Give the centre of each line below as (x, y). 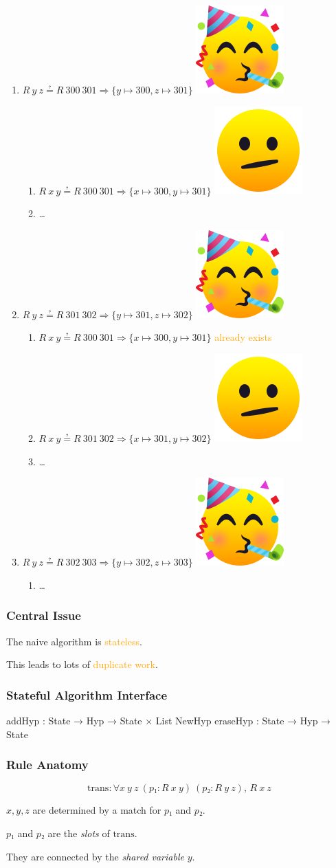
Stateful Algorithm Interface (87, 694)
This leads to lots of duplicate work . (82, 664)
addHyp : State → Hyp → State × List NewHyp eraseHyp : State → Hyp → (169, 720)
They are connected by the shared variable (95, 856)
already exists (243, 337)
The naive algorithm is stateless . (74, 641)
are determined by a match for (97, 810)
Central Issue (44, 615)
